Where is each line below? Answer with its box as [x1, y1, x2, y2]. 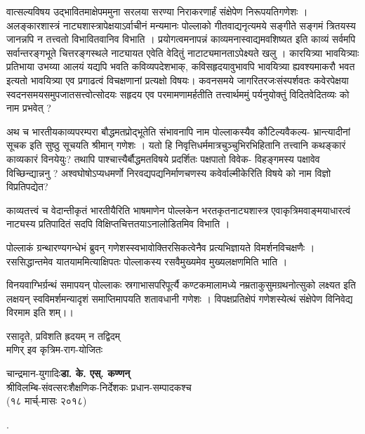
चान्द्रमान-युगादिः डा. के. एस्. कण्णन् [6, 366, 131, 381]
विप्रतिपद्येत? [6, 179, 48, 194]
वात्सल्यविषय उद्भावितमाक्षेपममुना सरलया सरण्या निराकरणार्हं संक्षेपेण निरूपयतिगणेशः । [6, 4, 308, 18]
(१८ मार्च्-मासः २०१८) [6, 393, 87, 408]
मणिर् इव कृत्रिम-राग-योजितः [6, 342, 103, 357]
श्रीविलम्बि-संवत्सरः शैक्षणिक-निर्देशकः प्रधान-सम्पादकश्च [6, 379, 192, 394]
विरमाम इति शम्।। [6, 305, 74, 320]
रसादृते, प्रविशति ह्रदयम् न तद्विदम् [6, 328, 121, 343]
